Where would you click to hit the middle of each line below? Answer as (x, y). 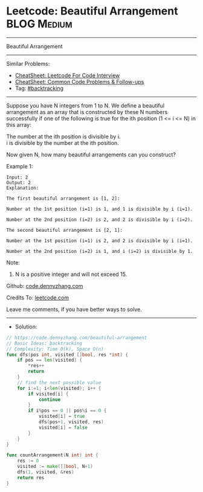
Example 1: (20, 166)
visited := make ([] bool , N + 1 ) (55, 467)
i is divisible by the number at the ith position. (63, 142)
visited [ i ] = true (62, 417)
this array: (19, 124)
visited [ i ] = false (63, 427)
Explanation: (23, 188)
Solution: (26, 327)
